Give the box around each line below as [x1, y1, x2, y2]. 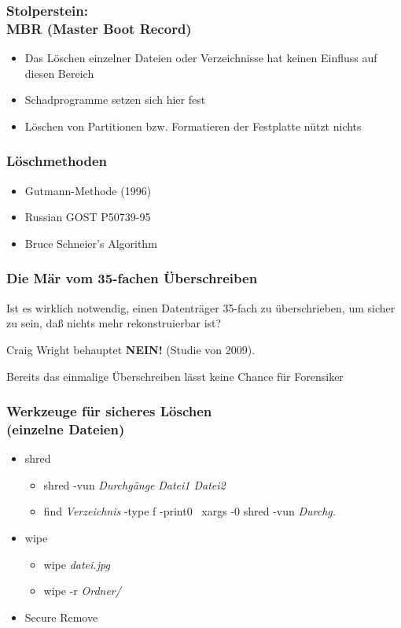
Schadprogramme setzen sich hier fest [24, 91, 206, 108]
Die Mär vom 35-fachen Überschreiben [6, 268, 258, 288]
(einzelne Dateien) [6, 419, 125, 438]
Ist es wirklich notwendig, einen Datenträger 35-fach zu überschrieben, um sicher [6, 299, 395, 316]
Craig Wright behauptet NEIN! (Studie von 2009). [6, 341, 256, 357]
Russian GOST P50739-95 [24, 209, 151, 225]
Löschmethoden [6, 151, 107, 171]
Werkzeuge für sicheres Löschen [6, 401, 212, 421]
